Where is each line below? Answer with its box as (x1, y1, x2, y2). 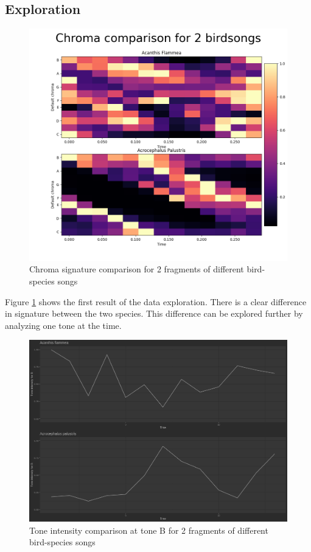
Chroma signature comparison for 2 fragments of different (29, 263, 244, 275)
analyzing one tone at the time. (5, 319, 122, 331)
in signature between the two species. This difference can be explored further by (5, 307, 303, 320)
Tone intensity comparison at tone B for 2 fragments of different (29, 523, 268, 536)
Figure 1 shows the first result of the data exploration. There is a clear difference (5, 295, 307, 308)
